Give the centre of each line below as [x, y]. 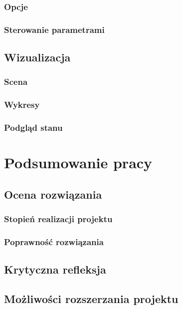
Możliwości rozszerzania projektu [91, 299]
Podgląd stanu [33, 128]
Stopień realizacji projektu [58, 219]
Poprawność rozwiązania [54, 241]
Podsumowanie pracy [78, 162]
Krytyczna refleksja [55, 269]
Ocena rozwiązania [53, 194]
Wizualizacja [37, 57]
